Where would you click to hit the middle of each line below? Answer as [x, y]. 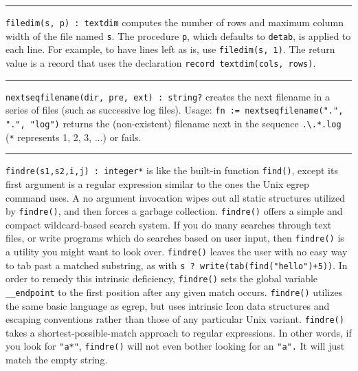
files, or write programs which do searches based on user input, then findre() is [175, 238]
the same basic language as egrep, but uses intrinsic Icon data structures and [168, 305]
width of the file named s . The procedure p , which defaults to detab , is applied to [178, 35]
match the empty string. [57, 360]
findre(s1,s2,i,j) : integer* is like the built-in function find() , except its [172, 170]
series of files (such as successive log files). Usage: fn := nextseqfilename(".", [175, 110]
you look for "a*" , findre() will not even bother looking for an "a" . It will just [175, 346]
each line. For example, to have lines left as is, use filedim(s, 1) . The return [170, 49]
